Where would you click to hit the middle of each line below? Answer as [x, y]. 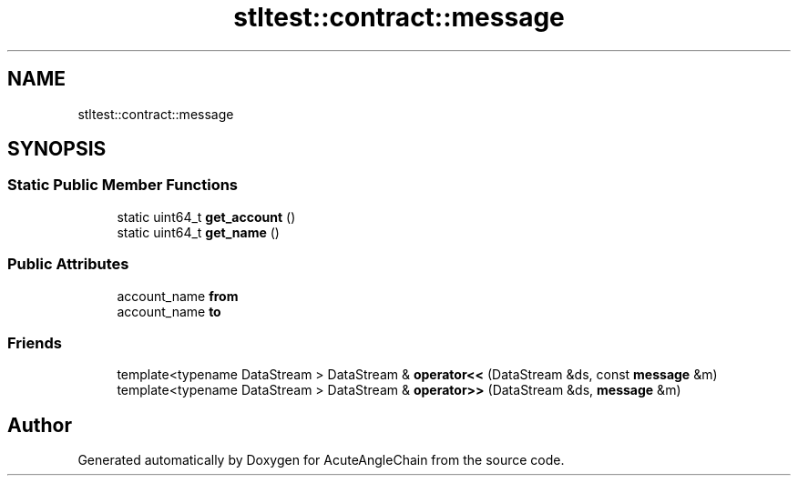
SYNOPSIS [57, 149]
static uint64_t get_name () [198, 232]
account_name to [169, 311]
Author [40, 425]
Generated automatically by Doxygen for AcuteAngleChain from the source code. [321, 460]
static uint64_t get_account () [206, 216]
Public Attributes [68, 264]
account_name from [178, 296]
